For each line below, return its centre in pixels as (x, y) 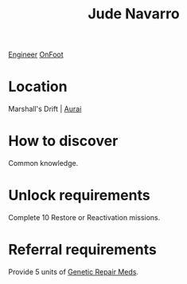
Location (38, 87)
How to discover (63, 141)
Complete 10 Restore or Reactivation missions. (84, 217)
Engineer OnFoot (36, 55)
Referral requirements (82, 250)
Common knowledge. (43, 164)
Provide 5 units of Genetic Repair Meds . (74, 271)
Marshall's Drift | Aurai (45, 109)
